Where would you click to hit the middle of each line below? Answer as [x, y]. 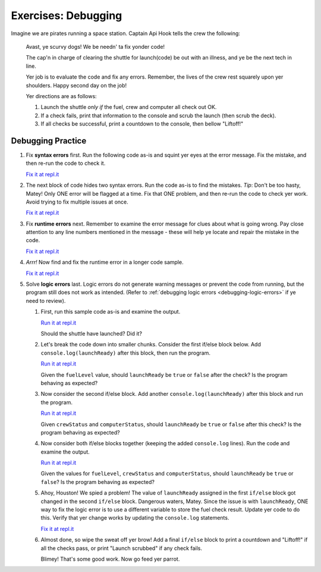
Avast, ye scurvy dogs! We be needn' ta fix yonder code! [95, 46]
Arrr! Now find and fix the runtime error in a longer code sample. [105, 262]
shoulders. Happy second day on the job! [76, 85]
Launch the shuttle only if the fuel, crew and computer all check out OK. [129, 107]
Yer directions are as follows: [62, 96]
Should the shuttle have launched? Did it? [92, 334]
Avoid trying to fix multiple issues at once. [77, 202]
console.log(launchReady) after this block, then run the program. [126, 353]
